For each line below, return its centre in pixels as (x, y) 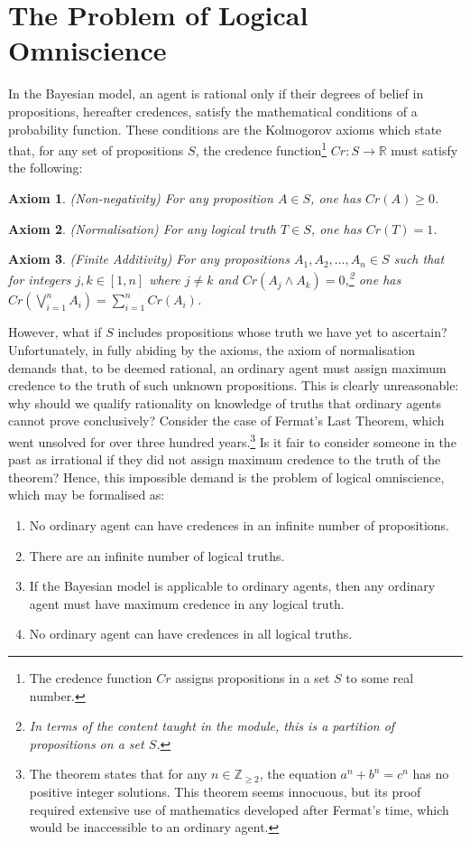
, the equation (298, 774)
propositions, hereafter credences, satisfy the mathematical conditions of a (213, 111)
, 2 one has (373, 278)
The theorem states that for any (118, 774)
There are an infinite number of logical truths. (157, 555)
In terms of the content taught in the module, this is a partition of (212, 726)
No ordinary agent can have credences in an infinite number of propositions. (239, 524)
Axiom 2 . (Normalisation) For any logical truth (142, 228)
